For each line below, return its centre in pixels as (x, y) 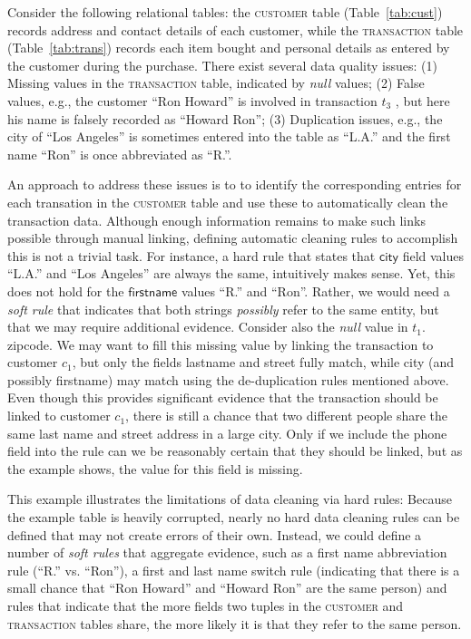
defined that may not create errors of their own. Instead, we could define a (215, 534)
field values (433, 255)
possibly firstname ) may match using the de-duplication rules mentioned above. (228, 379)
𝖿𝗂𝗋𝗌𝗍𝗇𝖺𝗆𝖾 (153, 292)
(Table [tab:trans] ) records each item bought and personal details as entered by (229, 48)
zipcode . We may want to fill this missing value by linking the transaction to (221, 344)
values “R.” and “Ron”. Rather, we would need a (315, 290)
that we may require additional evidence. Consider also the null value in (208, 327)
